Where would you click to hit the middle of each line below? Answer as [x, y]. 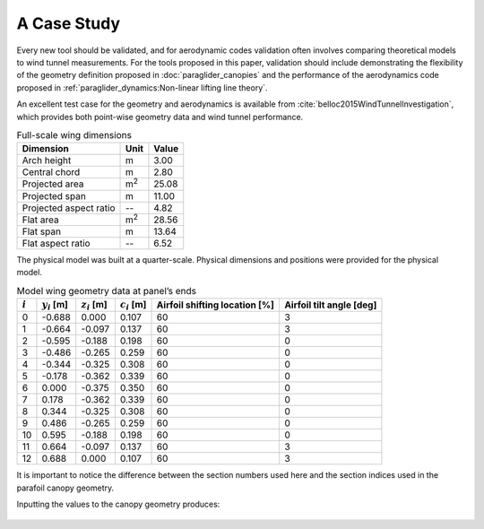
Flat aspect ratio [56, 243]
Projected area [53, 184]
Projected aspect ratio [69, 208]
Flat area [40, 220]
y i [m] [55, 306]
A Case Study [69, 23]
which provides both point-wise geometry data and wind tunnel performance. [160, 117]
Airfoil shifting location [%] [216, 305]
